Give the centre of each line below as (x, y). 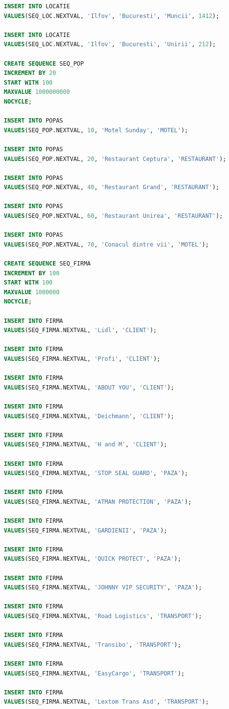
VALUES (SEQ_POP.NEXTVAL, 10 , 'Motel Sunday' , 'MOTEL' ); (96, 130)
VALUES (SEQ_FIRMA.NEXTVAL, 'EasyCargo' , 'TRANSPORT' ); (94, 673)
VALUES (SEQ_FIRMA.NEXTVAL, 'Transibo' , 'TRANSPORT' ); (93, 645)
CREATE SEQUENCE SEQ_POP (44, 63)
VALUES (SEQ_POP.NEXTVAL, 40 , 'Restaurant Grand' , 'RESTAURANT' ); (112, 187)
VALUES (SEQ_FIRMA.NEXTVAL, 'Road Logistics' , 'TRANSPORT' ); (103, 616)
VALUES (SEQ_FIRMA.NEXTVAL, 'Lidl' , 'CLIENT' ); (81, 330)
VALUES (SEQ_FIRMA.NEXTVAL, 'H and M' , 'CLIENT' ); (86, 445)
